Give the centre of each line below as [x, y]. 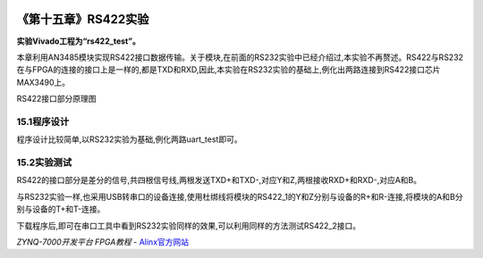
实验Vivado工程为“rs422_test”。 [78, 41]
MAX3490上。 [43, 82]
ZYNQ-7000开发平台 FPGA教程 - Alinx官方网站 [103, 242]
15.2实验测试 [44, 162]
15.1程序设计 [43, 121]
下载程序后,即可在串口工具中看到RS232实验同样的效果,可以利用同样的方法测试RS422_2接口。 [189, 225]
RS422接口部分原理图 [57, 99]
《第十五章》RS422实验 [83, 19]
